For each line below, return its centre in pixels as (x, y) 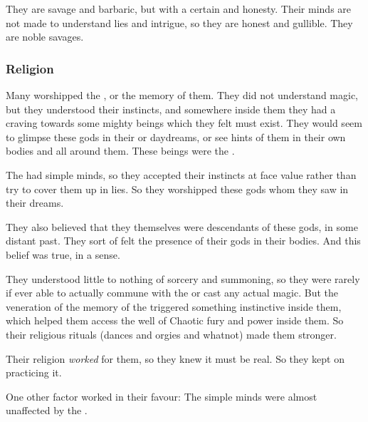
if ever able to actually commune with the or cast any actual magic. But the (172, 293)
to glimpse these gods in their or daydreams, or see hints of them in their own (176, 137)
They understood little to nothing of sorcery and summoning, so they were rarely (183, 278)
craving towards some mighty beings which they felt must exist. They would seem (184, 123)
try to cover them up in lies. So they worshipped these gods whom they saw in (177, 189)
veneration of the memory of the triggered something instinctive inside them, (174, 306)
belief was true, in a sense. (63, 254)
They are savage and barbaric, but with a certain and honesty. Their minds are (179, 9)
